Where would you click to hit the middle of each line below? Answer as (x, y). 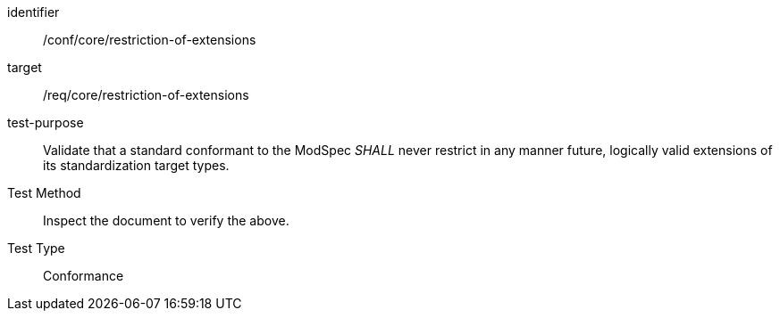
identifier (34, 12)
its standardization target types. (136, 165)
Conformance (84, 276)
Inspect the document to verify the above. (166, 220)
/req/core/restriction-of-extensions (146, 95)
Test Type (36, 248)
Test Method (44, 193)
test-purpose (46, 122)
